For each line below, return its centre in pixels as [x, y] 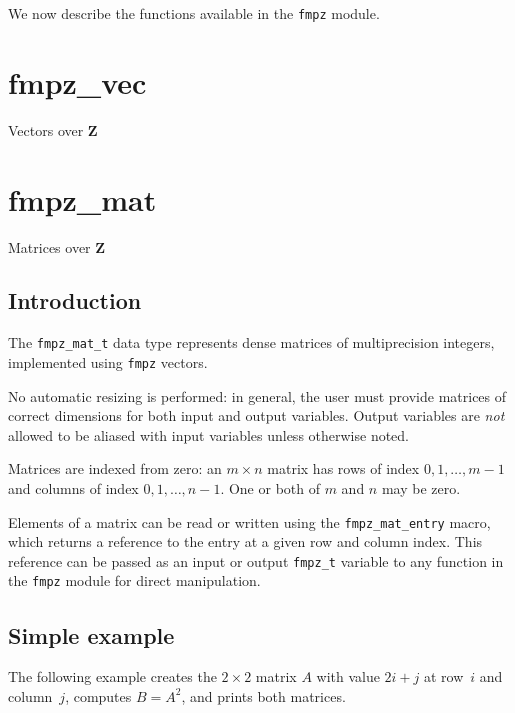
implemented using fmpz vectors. [108, 361]
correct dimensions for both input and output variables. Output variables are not [256, 415]
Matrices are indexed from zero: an [115, 468]
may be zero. [421, 487]
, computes [98, 695]
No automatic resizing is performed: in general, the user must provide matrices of [257, 395]
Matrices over [49, 246]
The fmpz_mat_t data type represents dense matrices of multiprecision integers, [251, 342]
